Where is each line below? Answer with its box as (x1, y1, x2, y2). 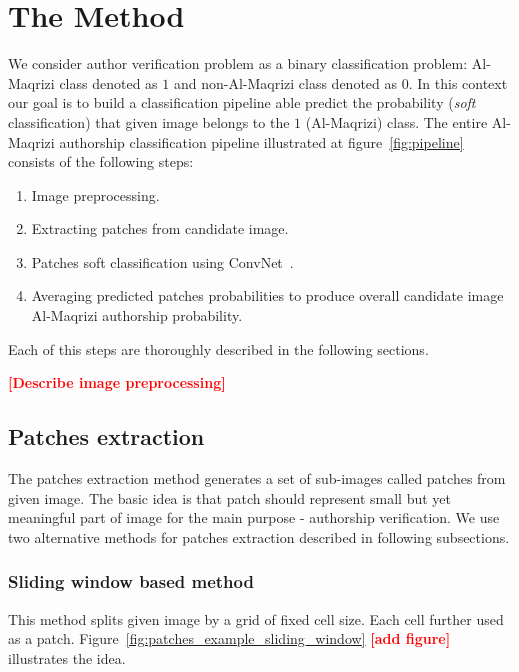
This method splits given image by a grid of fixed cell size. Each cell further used (8, 608, 504, 629)
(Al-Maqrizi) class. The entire (305, 111, 488, 132)
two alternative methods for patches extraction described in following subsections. (8, 526, 510, 547)
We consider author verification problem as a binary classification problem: (8, 53, 468, 74)
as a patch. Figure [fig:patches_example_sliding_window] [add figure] (8, 628, 451, 649)
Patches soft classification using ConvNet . (31, 251, 294, 272)
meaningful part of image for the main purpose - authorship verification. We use (8, 507, 500, 528)
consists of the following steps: (8, 151, 194, 172)
